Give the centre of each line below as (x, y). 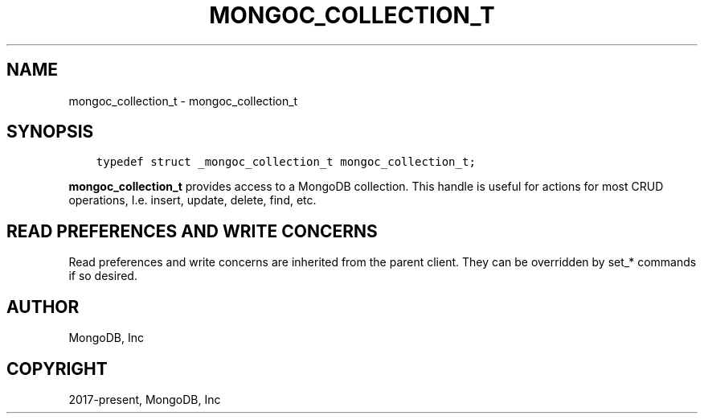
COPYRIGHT (57, 369)
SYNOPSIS (50, 132)
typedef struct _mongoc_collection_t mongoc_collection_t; (286, 162)
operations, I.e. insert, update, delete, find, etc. (192, 200)
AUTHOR (43, 307)
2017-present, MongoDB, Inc (145, 399)
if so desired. (103, 276)
